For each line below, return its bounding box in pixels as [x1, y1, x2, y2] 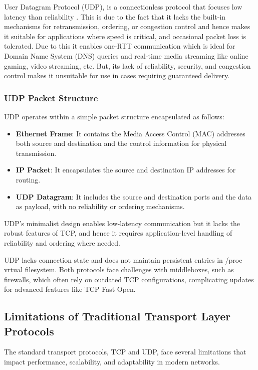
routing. [16, 174, 41, 184]
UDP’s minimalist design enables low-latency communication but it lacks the [4, 218, 240, 228]
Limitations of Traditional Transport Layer [4, 308, 231, 324]
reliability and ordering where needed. [4, 237, 120, 248]
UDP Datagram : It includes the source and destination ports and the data [16, 191, 252, 202]
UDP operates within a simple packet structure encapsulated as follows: [4, 111, 224, 121]
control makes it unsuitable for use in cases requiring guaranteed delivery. [4, 70, 230, 81]
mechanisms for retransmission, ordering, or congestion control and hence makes [4, 21, 250, 32]
